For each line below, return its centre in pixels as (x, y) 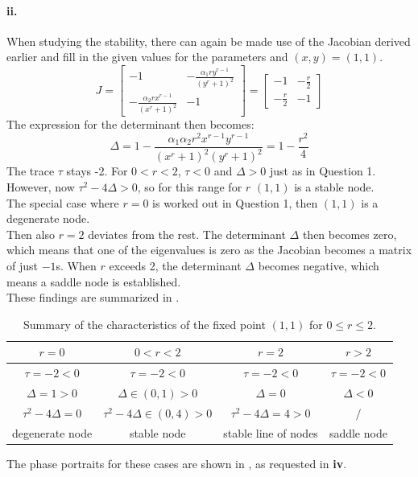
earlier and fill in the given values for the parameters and (147, 57)
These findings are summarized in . (93, 297)
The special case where (63, 202)
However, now (41, 187)
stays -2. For (97, 171)
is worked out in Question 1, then (235, 202)
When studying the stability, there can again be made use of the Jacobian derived (209, 41)
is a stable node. (334, 187)
